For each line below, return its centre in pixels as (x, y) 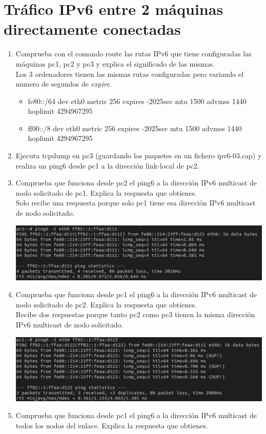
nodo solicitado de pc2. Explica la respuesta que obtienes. (106, 304)
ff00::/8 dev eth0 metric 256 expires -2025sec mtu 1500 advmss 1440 (135, 128)
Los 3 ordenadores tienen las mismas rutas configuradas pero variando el (130, 74)
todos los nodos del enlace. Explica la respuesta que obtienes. (112, 425)
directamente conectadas (92, 29)
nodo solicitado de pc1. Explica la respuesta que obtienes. (106, 192)
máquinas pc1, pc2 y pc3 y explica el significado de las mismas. (115, 63)
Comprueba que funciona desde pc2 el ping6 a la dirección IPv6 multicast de (136, 183)
